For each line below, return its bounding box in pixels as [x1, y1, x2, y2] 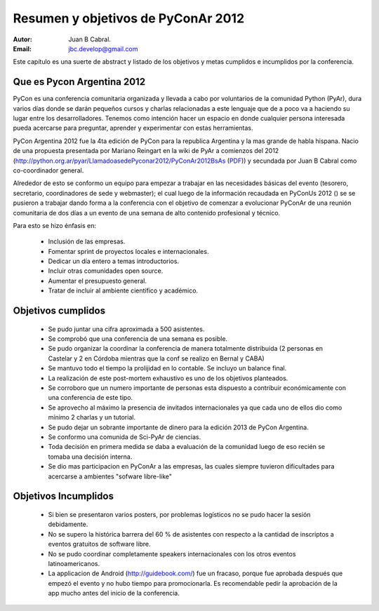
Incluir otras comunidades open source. [48, 267, 164, 275]
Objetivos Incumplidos [13, 490, 114, 502]
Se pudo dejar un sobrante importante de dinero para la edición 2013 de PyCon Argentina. [48, 423, 309, 431]
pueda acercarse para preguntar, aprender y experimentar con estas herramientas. [13, 123, 253, 133]
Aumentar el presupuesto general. [48, 276, 147, 285]
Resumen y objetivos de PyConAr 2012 [13, 11, 245, 26]
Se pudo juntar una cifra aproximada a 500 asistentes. [48, 325, 205, 333]
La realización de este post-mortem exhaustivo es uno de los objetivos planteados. [48, 374, 288, 382]
